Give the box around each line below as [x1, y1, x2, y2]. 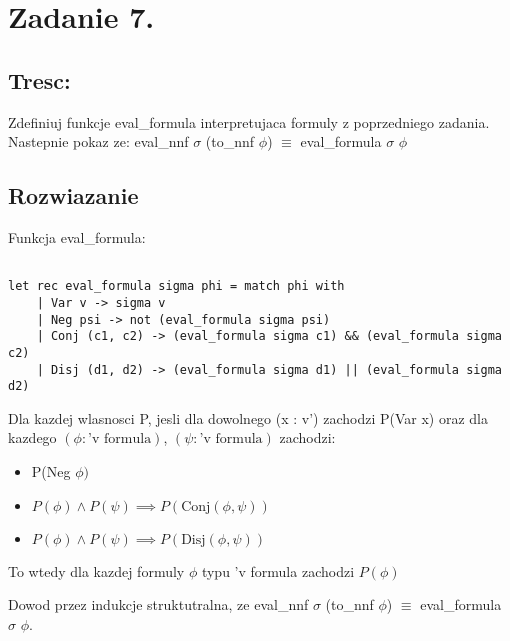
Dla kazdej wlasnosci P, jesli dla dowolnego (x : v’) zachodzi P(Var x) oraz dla [8, 407, 489, 428]
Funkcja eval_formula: [8, 226, 146, 247]
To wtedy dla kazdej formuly [8, 560, 185, 581]
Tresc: [8, 64, 71, 95]
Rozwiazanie [8, 180, 139, 211]
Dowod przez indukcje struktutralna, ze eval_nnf [8, 594, 309, 615]
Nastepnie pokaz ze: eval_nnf [8, 131, 189, 152]
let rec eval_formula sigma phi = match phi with [8, 279, 345, 294]
